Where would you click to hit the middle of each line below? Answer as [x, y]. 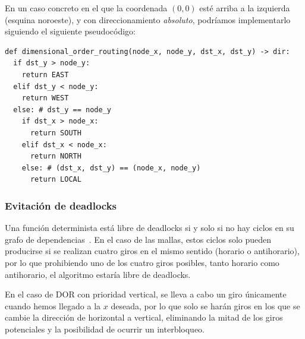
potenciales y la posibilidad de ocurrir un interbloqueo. [105, 329]
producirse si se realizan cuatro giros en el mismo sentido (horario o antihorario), [152, 251]
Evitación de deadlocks [61, 205]
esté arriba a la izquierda [245, 8]
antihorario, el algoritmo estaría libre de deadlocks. [98, 274]
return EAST [45, 75]
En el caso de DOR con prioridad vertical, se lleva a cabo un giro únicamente [146, 294]
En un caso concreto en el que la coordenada [86, 8]
